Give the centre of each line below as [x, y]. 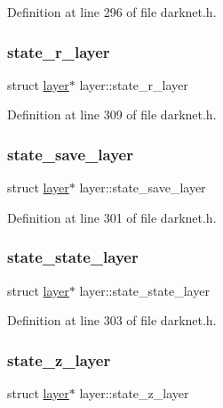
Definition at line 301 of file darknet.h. [112, 217]
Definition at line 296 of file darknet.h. [112, 12]
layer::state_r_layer [134, 84]
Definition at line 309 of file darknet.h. [112, 114]
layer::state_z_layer [134, 393]
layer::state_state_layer [144, 290]
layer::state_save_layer [143, 188]
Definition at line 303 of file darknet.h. [112, 320]
